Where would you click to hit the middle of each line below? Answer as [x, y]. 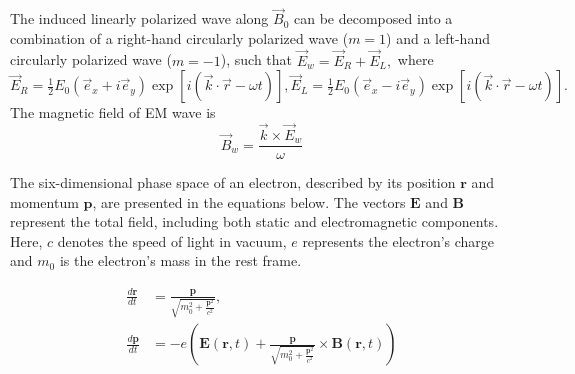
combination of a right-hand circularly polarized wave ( [179, 37]
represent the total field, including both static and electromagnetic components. [254, 221]
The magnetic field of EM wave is [113, 112]
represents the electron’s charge [398, 240]
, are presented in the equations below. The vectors [249, 201]
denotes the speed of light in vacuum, [172, 240]
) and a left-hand [438, 37]
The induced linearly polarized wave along [139, 18]
